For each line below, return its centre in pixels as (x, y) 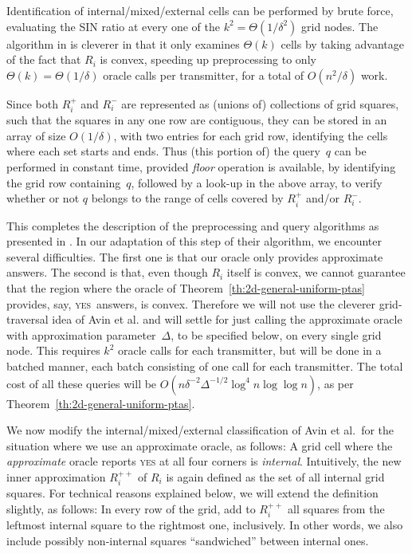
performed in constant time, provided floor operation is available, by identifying (201, 166)
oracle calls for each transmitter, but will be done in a (250, 350)
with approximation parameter (81, 334)
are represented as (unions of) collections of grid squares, (260, 103)
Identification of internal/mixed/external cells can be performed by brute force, (200, 10)
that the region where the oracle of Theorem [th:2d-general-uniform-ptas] (186, 287)
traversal (27, 319)
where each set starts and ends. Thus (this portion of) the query (163, 151)
